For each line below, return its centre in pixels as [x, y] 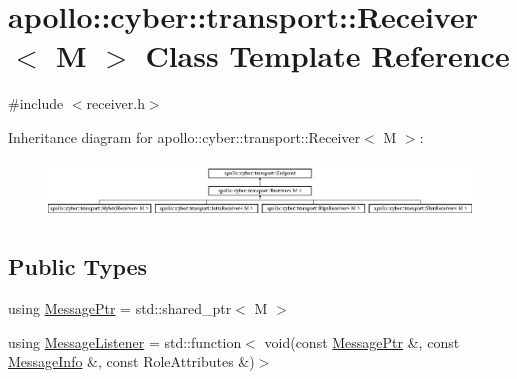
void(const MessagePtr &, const [362, 341]
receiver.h [115, 103]
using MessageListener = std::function [125, 341]
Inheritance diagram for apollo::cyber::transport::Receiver [184, 136]
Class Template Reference [327, 55]
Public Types [78, 266]
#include [36, 103]
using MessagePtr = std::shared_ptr [120, 308]
